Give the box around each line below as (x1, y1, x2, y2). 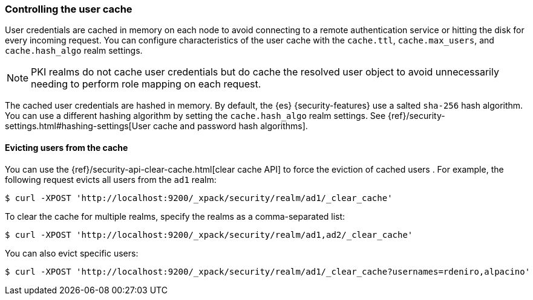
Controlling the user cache (5, 3, 132, 15)
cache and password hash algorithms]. (152, 121, 308, 132)
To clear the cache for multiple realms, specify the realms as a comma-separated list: (5, 211, 345, 222)
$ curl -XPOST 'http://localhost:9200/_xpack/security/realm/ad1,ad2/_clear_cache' (5, 229, 413, 240)
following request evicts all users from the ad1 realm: (5, 174, 217, 185)
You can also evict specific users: (5, 247, 139, 258)
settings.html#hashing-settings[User (5, 121, 151, 132)
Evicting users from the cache (5, 142, 128, 153)
